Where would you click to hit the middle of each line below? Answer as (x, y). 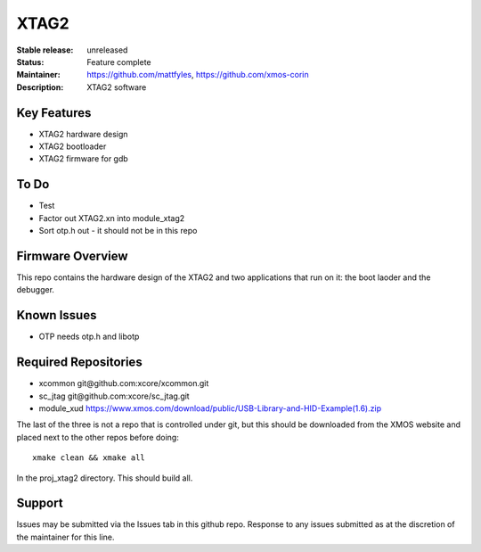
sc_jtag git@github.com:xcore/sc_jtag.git (114, 396)
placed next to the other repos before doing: (98, 437)
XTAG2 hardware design (83, 134)
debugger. (36, 290)
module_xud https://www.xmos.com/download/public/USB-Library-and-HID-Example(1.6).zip (210, 408)
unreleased (107, 50)
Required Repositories (79, 363)
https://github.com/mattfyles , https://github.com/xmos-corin (198, 75)
